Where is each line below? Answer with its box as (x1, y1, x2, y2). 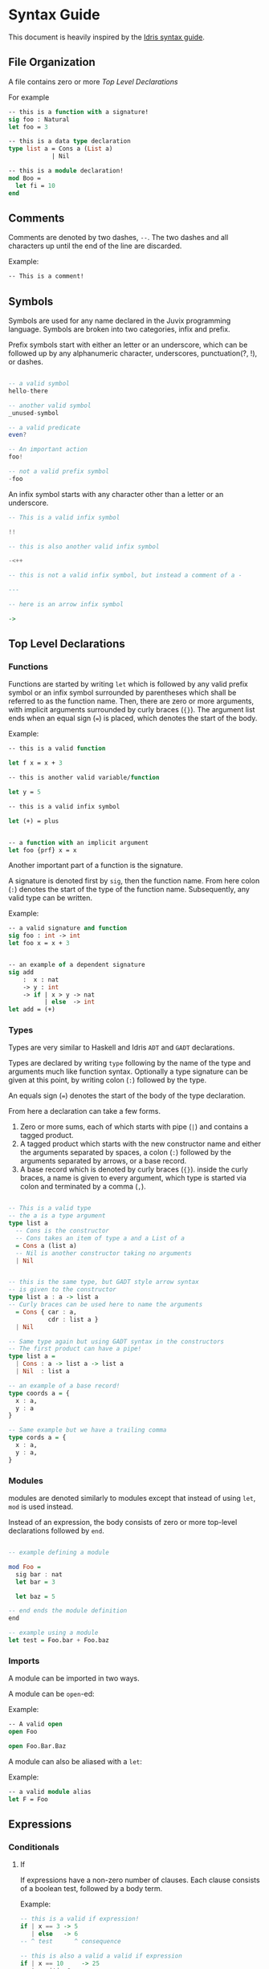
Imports (8, 1655, 40, 1666)
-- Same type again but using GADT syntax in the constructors (8, 1337, 225, 1346)
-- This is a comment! (8, 272, 84, 280)
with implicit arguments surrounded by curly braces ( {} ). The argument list (8, 705, 255, 715)
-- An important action (8, 446, 88, 454)
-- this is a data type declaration (8, 137, 131, 145)
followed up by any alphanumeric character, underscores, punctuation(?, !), (8, 349, 258, 358)
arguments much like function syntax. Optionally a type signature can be (8, 1066, 249, 1077)
